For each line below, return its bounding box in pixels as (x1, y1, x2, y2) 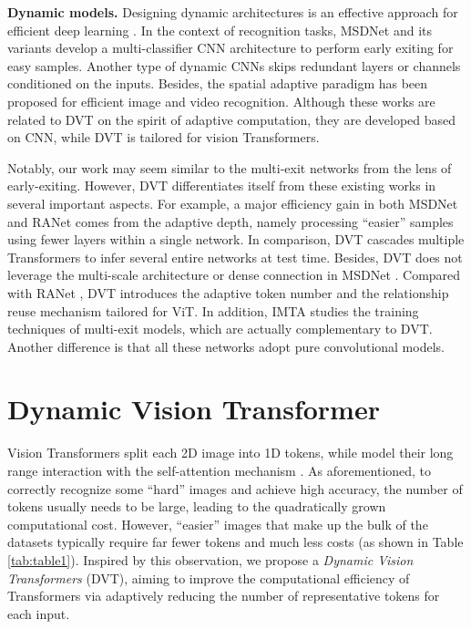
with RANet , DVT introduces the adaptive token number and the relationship (7, 283, 449, 302)
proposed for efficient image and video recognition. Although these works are (7, 91, 435, 110)
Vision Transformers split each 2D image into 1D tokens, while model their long (7, 443, 454, 462)
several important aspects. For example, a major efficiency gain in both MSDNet (7, 193, 458, 212)
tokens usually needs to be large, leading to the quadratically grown (7, 497, 386, 516)
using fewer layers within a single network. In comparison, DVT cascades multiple (7, 230, 465, 249)
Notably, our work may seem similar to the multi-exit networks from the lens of (7, 158, 452, 177)
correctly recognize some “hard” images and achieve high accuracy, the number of (7, 479, 463, 498)
